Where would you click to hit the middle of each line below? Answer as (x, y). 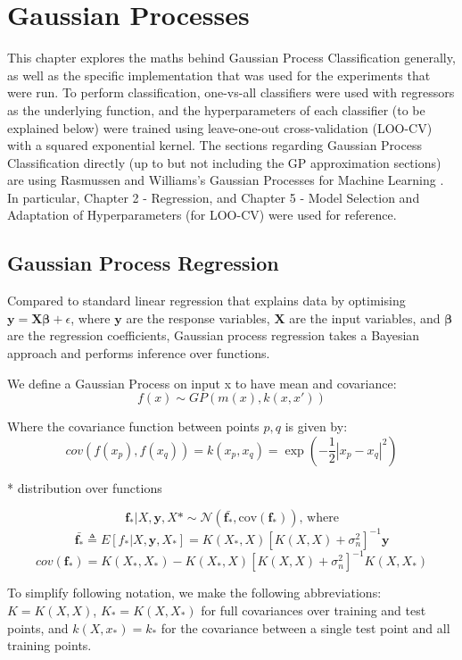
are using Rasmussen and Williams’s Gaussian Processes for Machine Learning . (226, 180)
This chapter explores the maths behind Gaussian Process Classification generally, (231, 58)
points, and (38, 627)
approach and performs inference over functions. (139, 353)
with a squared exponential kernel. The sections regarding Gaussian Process (214, 145)
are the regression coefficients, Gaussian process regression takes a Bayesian (214, 335)
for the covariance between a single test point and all (305, 627)
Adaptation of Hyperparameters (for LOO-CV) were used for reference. (202, 215)
